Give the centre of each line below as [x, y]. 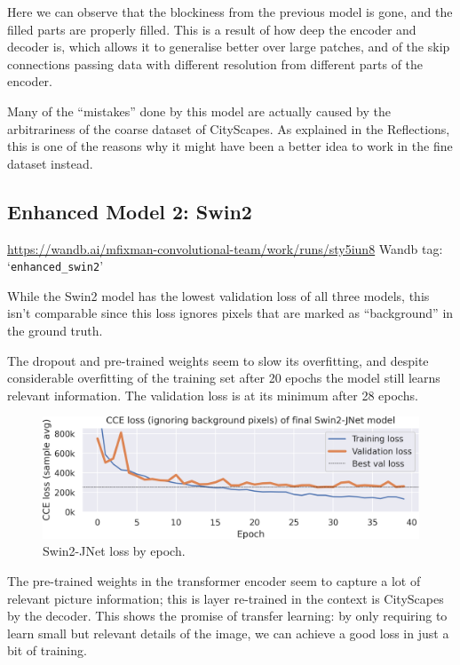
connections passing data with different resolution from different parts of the [215, 63]
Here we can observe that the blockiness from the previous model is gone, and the [230, 12]
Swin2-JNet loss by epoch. [114, 551]
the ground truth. [55, 330]
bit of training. [47, 650]
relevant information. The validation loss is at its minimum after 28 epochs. [213, 395]
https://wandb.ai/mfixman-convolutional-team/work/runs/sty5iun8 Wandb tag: [225, 248]
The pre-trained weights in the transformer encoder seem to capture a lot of [214, 581]
